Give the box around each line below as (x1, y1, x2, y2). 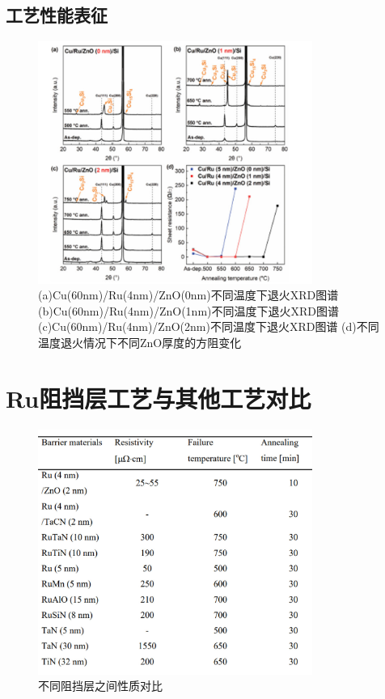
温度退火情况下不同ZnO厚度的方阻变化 (38, 333, 242, 350)
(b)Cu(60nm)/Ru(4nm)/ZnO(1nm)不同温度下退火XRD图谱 (38, 302, 340, 319)
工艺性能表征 (6, 2, 108, 28)
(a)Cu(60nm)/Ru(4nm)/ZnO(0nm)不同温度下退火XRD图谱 (38, 286, 339, 303)
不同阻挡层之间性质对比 (38, 677, 163, 694)
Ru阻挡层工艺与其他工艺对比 (6, 381, 311, 414)
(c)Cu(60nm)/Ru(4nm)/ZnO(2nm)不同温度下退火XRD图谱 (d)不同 (38, 318, 379, 335)
